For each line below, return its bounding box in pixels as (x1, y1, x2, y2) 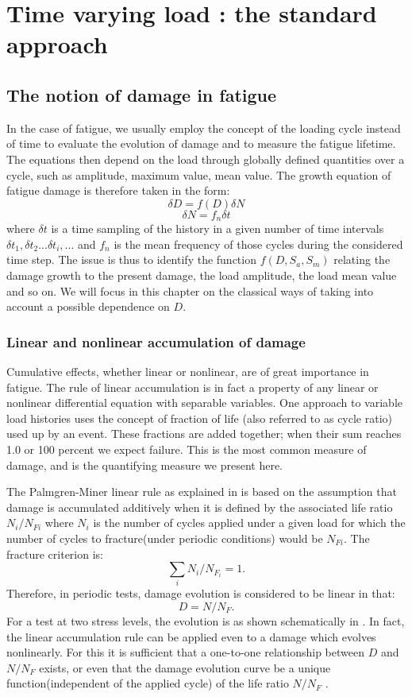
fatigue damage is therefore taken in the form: (6, 182, 230, 199)
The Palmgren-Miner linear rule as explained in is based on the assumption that (6, 483, 397, 500)
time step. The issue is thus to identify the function (6, 251, 256, 268)
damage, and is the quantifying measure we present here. (6, 456, 283, 473)
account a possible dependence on (6, 298, 170, 315)
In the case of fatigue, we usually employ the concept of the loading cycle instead (6, 119, 401, 136)
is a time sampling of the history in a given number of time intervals (51, 220, 384, 237)
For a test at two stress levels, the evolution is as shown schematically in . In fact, (6, 613, 405, 629)
